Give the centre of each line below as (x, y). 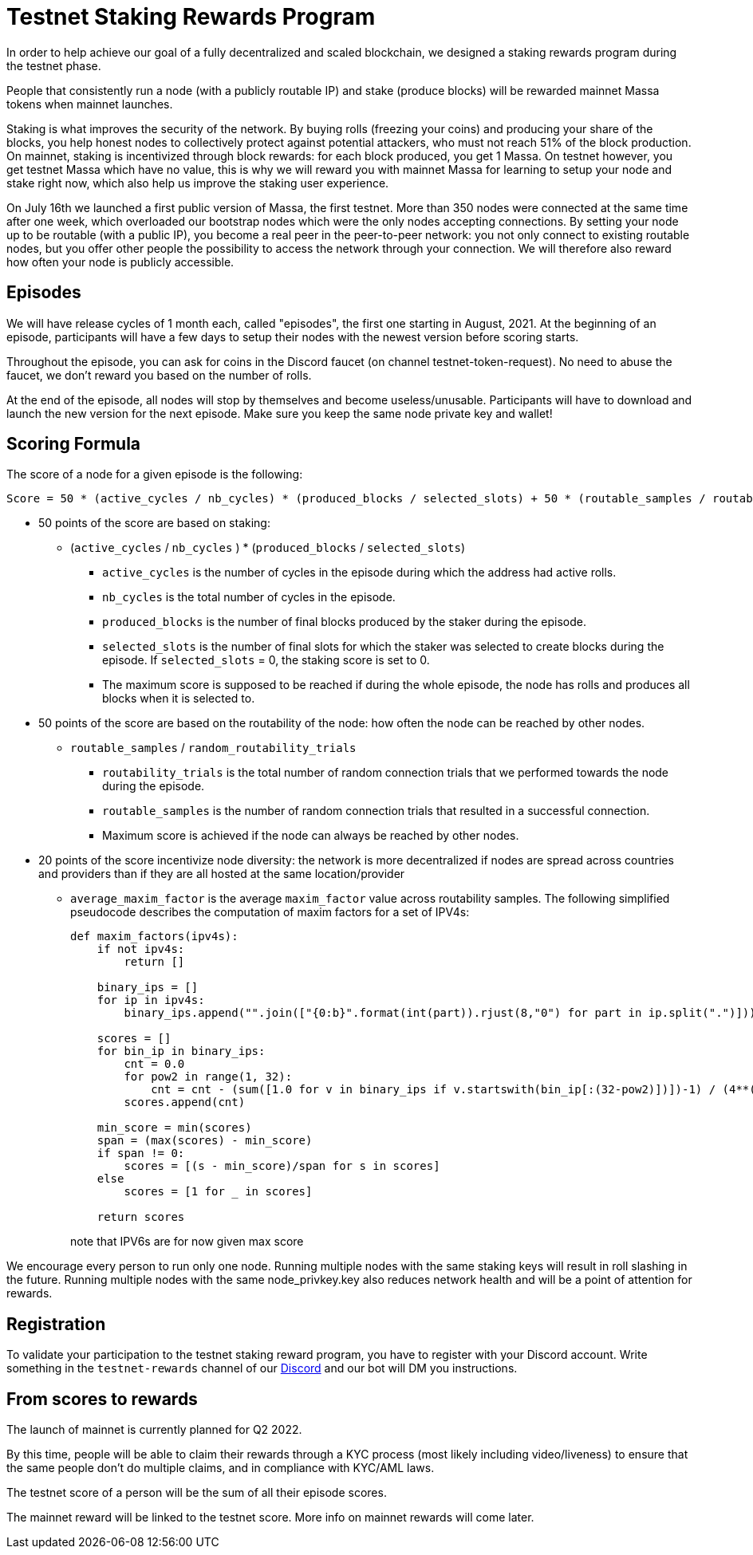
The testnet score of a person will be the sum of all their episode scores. (197, 1493)
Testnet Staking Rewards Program (191, 17)
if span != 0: (141, 1153)
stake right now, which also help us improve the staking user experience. (198, 183)
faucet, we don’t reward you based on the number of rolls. (159, 375)
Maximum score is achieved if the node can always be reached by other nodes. (311, 836)
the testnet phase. (54, 65)
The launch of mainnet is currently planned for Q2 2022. (154, 1430)
